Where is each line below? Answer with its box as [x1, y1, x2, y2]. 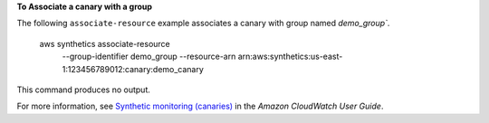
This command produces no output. [16, 84, 151, 95]
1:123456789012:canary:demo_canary [62, 63, 204, 74]
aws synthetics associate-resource [39, 38, 171, 49]
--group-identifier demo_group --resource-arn [62, 51, 236, 62]
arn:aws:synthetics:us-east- [237, 51, 343, 62]
